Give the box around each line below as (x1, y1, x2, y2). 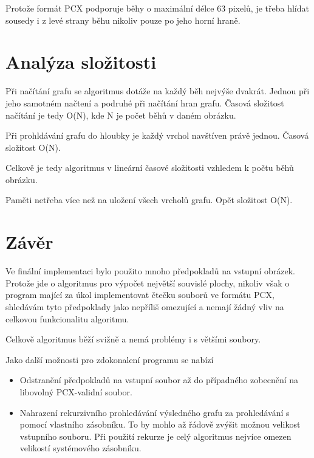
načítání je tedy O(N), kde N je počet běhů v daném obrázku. (5, 108, 236, 121)
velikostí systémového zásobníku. (19, 442, 142, 454)
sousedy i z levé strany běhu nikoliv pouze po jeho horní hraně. (5, 13, 241, 26)
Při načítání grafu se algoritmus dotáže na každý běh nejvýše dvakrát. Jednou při (5, 85, 310, 97)
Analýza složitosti (5, 49, 157, 74)
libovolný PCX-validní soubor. (19, 385, 132, 398)
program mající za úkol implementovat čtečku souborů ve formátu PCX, (5, 288, 275, 301)
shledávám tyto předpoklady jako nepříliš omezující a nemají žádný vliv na (5, 300, 284, 313)
